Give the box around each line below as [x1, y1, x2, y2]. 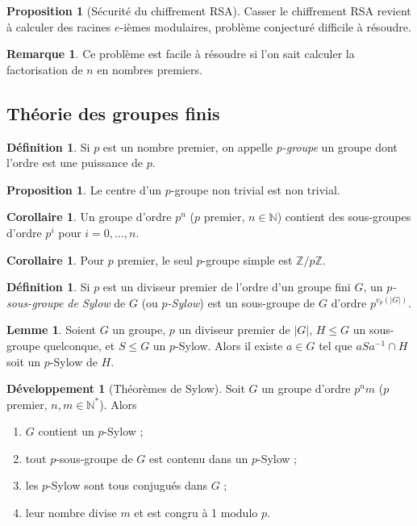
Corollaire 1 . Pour [6, 251, 104, 268]
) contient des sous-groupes [277, 208, 411, 225]
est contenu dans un [149, 449, 248, 466]
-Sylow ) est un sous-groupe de [167, 294, 315, 311]
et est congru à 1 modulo [134, 504, 258, 521]
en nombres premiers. [97, 61, 202, 77]
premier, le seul [117, 251, 193, 268]
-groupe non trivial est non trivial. [170, 181, 340, 198]
